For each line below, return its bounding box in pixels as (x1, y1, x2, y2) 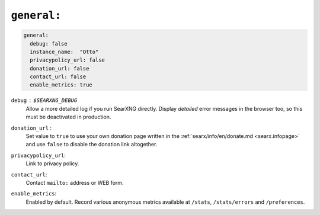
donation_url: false (30, 65, 89, 72)
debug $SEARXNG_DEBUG (11, 97, 78, 104)
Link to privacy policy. (25, 160, 79, 167)
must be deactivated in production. (25, 113, 111, 121)
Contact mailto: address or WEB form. (25, 179, 124, 186)
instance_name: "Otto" (30, 48, 99, 55)
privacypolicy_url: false (30, 57, 105, 63)
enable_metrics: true (30, 82, 93, 88)
